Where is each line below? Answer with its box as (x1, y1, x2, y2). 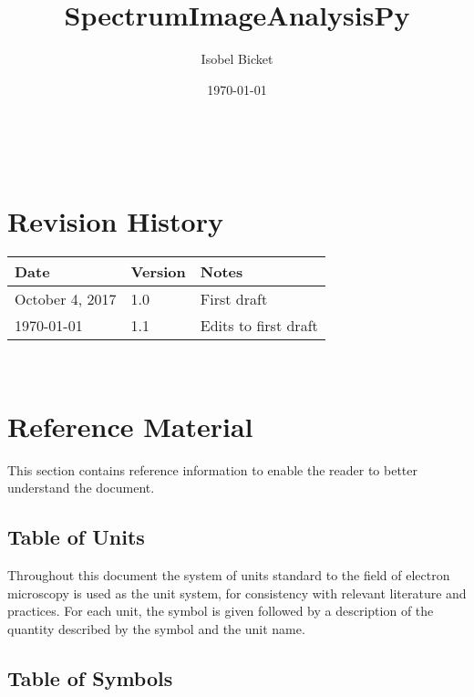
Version (130, 261, 186, 283)
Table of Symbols (7, 663, 173, 692)
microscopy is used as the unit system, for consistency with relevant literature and (7, 583, 467, 602)
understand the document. (7, 478, 155, 497)
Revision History (7, 203, 223, 240)
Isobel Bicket (201, 49, 273, 68)
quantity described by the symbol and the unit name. (7, 619, 305, 638)
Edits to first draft (200, 315, 318, 337)
